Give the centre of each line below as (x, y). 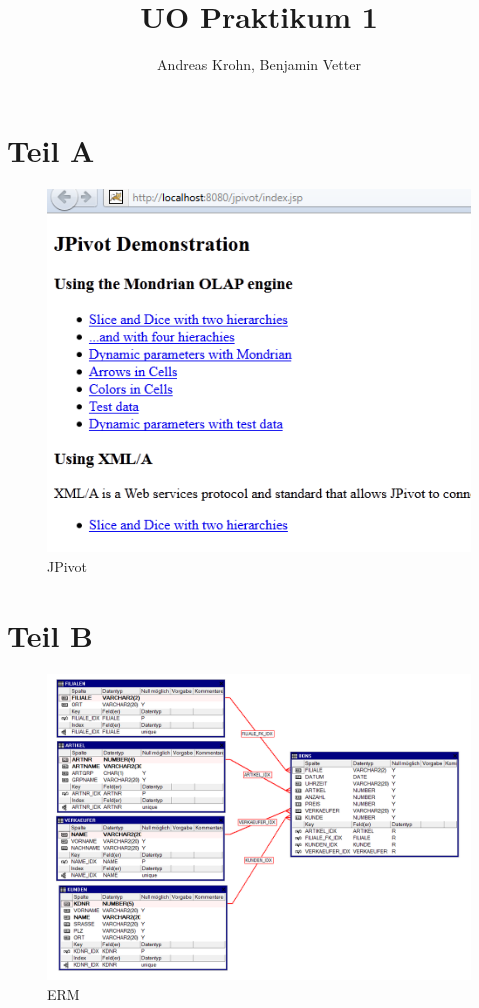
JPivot (67, 566)
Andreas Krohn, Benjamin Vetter (259, 64)
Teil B (50, 634)
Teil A (51, 149)
